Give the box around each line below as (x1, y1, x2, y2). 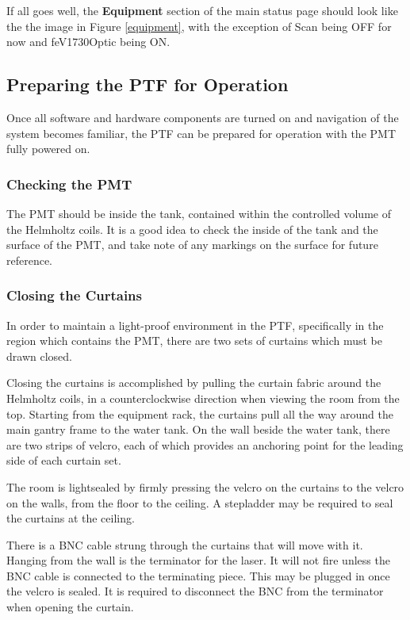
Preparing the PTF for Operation (6, 72, 289, 97)
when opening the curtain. (6, 599, 134, 615)
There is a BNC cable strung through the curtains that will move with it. (6, 536, 363, 553)
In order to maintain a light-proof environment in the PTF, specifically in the (6, 316, 384, 333)
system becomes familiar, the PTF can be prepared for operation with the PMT (6, 124, 397, 141)
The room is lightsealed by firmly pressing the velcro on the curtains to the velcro (6, 478, 404, 495)
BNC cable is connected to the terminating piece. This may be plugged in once (6, 567, 390, 584)
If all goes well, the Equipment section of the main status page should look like (6, 2, 398, 18)
